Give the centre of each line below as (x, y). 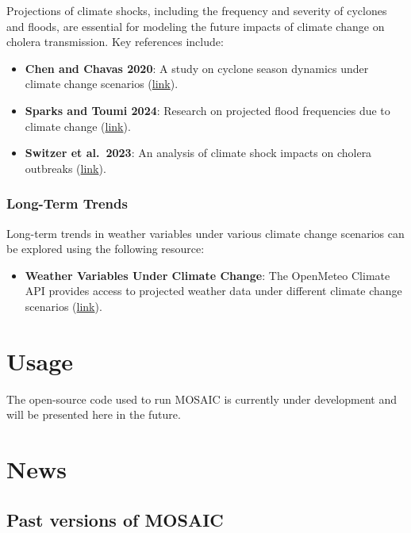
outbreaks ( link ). (65, 168)
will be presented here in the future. (94, 414)
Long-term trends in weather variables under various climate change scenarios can (205, 233)
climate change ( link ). (78, 126)
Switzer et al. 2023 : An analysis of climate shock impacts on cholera (198, 153)
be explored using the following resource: (106, 249)
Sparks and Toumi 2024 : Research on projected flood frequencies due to (207, 110)
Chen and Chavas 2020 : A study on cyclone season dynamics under (197, 68)
